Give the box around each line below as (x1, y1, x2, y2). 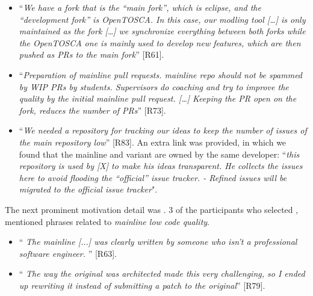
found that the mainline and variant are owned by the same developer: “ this (19, 147, 300, 160)
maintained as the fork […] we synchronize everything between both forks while (19, 25, 306, 37)
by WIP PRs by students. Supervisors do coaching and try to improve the (19, 80, 289, 93)
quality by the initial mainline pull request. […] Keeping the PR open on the (19, 92, 297, 105)
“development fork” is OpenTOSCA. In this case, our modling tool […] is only (19, 13, 306, 25)
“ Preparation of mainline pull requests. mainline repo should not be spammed (19, 68, 303, 81)
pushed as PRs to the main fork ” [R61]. (19, 48, 164, 61)
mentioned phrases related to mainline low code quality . (5, 215, 209, 227)
